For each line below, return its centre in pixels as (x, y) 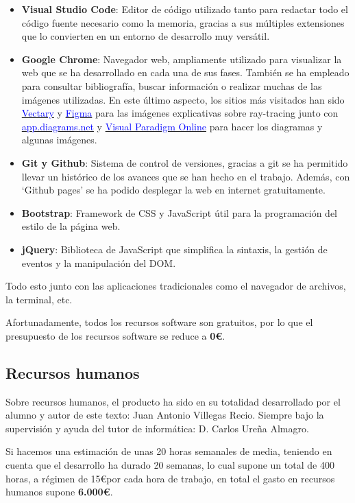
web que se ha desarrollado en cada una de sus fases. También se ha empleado (185, 72)
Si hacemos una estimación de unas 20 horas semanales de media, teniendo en (169, 451)
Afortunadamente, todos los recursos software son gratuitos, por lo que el (159, 322)
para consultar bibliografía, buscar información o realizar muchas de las (172, 85)
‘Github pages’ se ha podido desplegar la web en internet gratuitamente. (173, 190)
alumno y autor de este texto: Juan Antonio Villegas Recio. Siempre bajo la (165, 415)
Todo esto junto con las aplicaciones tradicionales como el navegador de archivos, (176, 286)
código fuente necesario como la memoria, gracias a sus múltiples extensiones (183, 22)
